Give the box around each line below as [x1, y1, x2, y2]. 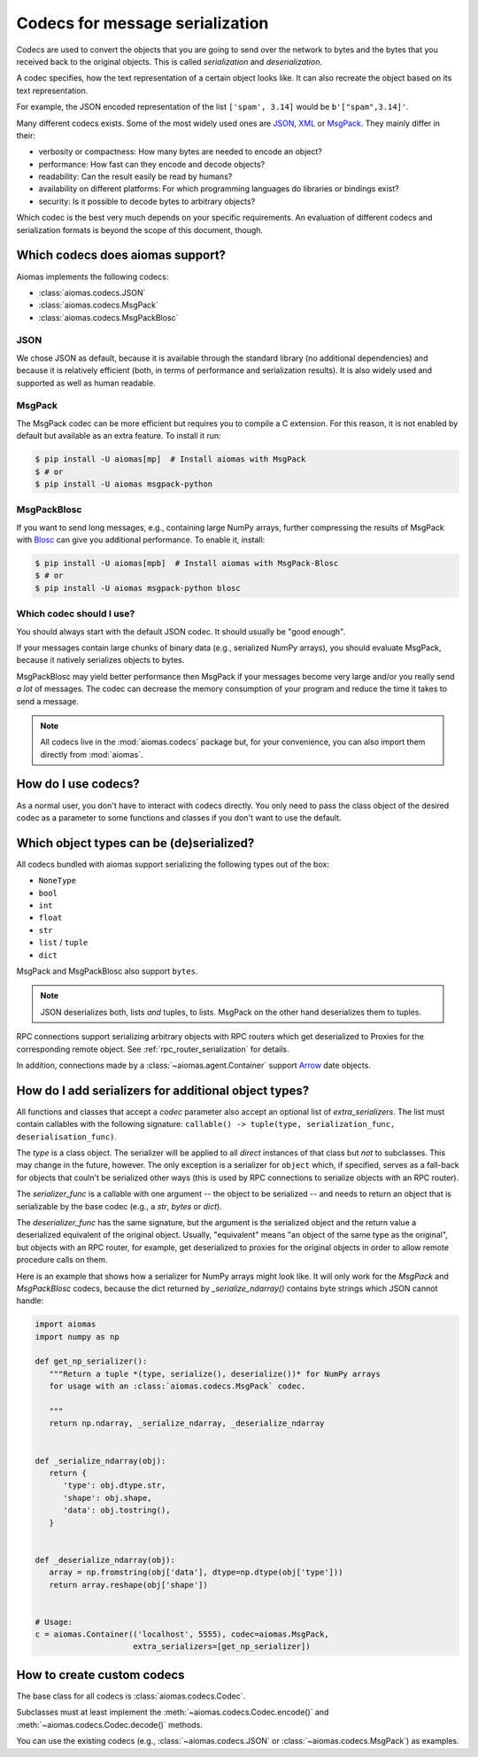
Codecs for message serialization [16, 13, 269, 33]
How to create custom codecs [16, 1667, 185, 1683]
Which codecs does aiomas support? [16, 248, 226, 263]
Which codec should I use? [16, 608, 135, 620]
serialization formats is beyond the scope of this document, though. [16, 224, 264, 235]
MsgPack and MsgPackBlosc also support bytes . [16, 966, 198, 976]
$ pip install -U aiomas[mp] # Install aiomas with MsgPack [35, 455, 306, 464]
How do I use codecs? [16, 776, 141, 792]
